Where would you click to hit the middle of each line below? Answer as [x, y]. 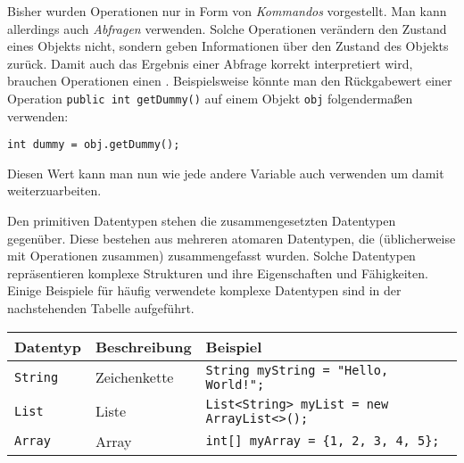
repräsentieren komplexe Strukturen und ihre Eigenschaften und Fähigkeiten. [218, 273]
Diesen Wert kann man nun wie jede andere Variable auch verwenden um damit [226, 173]
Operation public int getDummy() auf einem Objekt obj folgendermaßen [210, 98]
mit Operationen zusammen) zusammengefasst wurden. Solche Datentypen [211, 256]
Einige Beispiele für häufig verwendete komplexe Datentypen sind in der [204, 290]
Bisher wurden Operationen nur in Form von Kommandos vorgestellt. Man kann [227, 11]
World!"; [235, 384]
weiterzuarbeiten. [54, 190]
